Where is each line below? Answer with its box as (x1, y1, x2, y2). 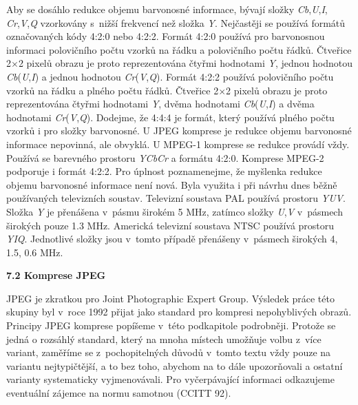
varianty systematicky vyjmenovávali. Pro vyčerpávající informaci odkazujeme (6, 372, 335, 386)
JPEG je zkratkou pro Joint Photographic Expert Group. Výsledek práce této (6, 291, 335, 305)
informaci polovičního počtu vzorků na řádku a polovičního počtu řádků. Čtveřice (6, 42, 352, 56)
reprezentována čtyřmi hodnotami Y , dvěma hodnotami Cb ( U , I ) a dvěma (6, 96, 315, 111)
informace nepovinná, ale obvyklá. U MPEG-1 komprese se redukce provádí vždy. (6, 136, 350, 151)
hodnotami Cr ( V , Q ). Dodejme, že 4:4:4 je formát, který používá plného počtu (6, 110, 335, 124)
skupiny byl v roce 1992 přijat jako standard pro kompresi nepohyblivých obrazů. (6, 304, 352, 319)
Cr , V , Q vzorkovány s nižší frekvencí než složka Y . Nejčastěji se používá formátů (6, 15, 346, 30)
